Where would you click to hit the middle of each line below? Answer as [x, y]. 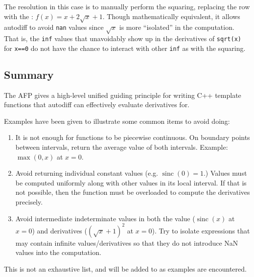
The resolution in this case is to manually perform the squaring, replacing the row [127, 6]
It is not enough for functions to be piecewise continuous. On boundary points [133, 137]
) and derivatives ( [59, 230]
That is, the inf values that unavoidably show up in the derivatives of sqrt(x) [123, 38]
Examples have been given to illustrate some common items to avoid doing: [117, 121]
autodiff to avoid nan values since [54, 27]
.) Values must [225, 173]
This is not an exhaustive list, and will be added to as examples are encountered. [125, 268]
